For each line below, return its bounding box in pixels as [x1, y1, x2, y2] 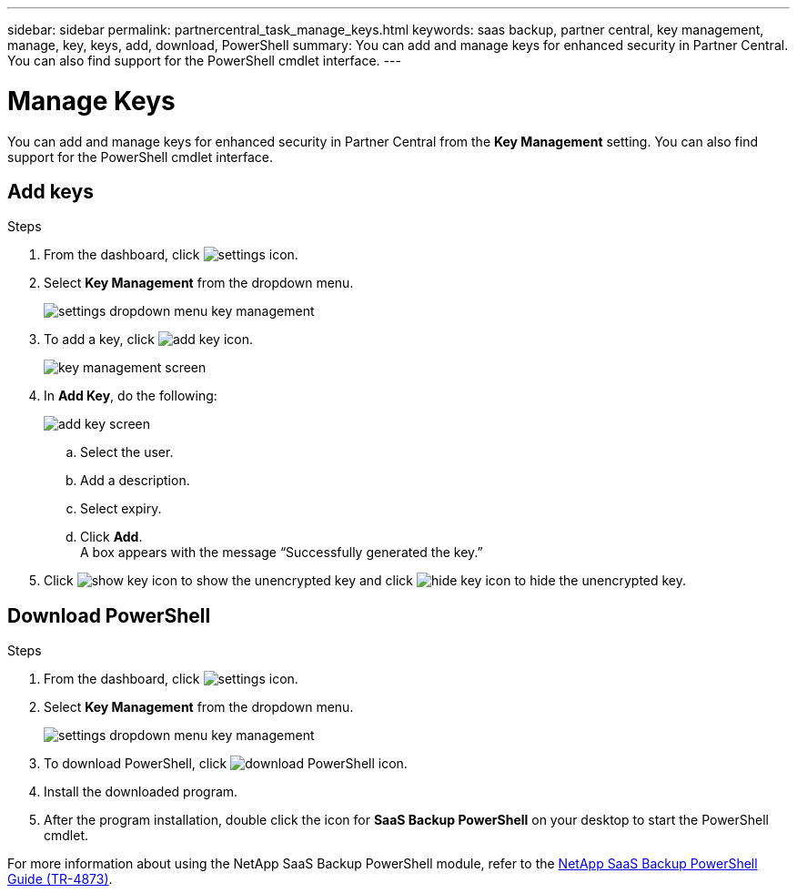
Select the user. [80, 444, 174, 461]
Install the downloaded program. [44, 784, 238, 800]
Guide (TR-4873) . [7, 871, 113, 888]
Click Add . [80, 529, 143, 545]
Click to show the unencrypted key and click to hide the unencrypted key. [44, 573, 687, 589]
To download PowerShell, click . [44, 756, 408, 772]
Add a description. [80, 472, 190, 489]
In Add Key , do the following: [44, 388, 217, 404]
